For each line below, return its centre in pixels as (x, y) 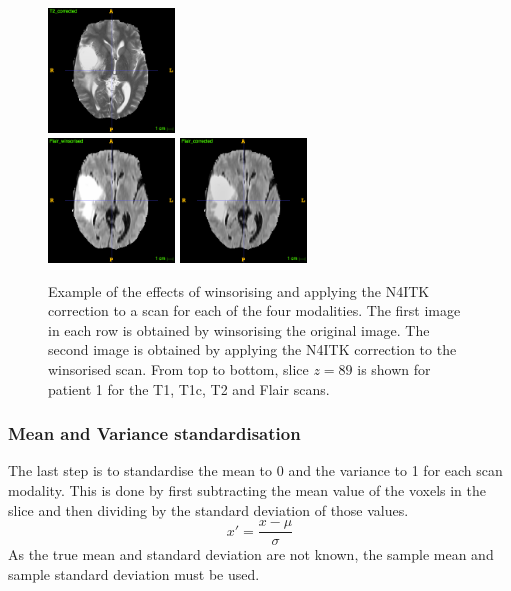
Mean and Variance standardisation (154, 433)
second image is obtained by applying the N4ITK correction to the (252, 349)
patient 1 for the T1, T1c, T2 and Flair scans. (189, 388)
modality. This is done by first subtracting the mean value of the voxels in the (247, 490)
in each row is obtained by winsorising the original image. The (239, 329)
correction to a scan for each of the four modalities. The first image (254, 310)
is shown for (394, 369)
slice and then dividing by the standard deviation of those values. (208, 509)
